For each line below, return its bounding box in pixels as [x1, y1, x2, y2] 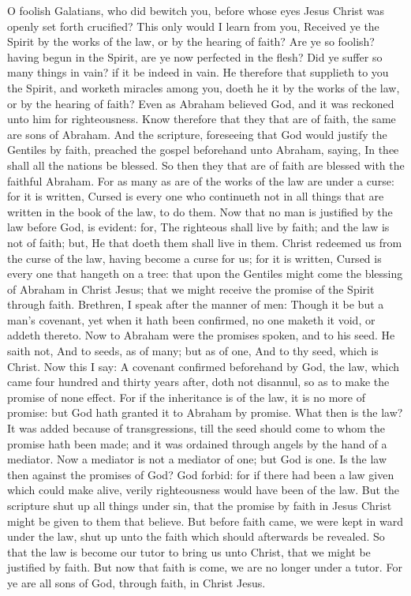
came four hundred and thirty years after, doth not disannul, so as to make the [7, 373, 390, 390]
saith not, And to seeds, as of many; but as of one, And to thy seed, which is [7, 343, 379, 359]
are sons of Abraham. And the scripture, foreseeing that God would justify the [7, 126, 387, 142]
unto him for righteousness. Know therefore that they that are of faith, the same [7, 111, 396, 127]
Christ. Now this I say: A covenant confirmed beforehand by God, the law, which [7, 358, 400, 374]
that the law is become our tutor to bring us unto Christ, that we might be [7, 543, 371, 560]
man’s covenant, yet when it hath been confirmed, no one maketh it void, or [7, 311, 376, 328]
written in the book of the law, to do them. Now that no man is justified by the [7, 203, 393, 219]
